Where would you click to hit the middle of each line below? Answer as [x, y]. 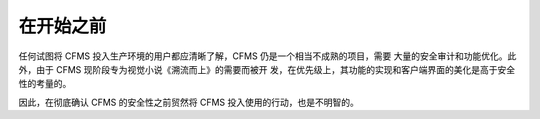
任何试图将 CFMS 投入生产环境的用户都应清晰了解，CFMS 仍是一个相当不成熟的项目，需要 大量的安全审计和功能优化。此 [267, 56]
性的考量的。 [45, 84]
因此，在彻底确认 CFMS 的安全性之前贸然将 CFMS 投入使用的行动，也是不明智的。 [188, 102]
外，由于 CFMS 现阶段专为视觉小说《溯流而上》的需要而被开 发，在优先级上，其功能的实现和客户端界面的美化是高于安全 [266, 69]
